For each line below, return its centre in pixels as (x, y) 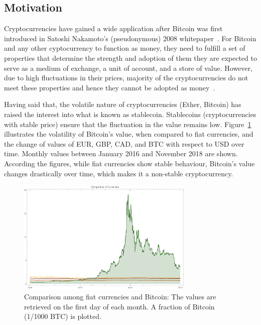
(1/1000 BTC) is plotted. (63, 316)
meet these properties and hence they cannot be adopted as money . (110, 87)
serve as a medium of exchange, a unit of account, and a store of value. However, (128, 68)
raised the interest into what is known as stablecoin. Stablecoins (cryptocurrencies (130, 114)
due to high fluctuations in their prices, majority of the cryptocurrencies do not (126, 78)
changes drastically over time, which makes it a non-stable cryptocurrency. (119, 173)
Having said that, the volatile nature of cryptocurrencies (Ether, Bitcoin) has (123, 104)
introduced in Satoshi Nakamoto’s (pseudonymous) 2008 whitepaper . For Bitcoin (130, 38)
